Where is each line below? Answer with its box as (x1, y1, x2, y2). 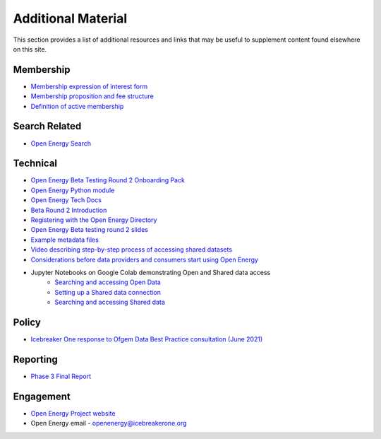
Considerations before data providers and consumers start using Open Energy (30, 255, 259, 264)
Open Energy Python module (30, 186, 115, 194)
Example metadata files (30, 235, 99, 244)
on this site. (13, 45, 47, 53)
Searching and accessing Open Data (54, 278, 162, 286)
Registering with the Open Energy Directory (30, 216, 157, 224)
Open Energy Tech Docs (30, 196, 102, 204)
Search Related (13, 120, 82, 132)
